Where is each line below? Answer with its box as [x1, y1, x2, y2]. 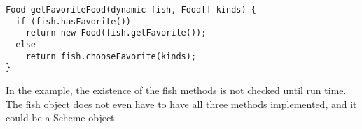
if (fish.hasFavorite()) [15, 16, 131, 26]
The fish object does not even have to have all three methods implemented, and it [6, 96, 357, 111]
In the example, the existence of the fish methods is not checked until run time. [6, 82, 347, 97]
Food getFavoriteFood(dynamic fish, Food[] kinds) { [6, 5, 256, 15]
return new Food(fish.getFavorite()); [25, 28, 207, 38]
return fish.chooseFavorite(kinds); [25, 51, 197, 61]
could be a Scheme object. [6, 110, 118, 125]
